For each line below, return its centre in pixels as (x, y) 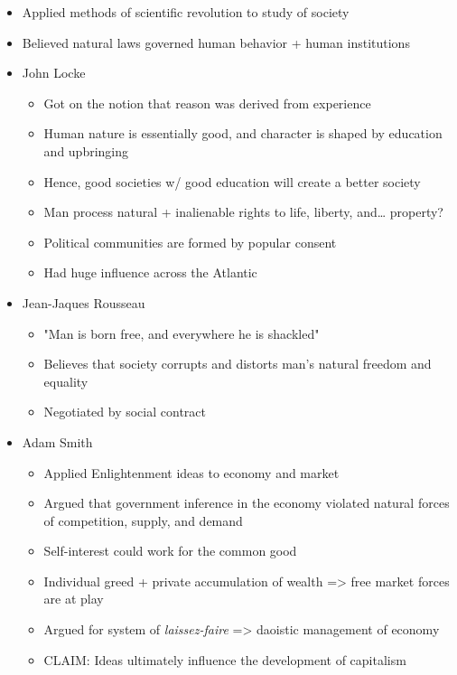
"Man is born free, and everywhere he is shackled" (182, 333)
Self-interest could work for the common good (170, 551)
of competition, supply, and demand (143, 520)
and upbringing (86, 150)
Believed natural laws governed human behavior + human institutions (216, 42)
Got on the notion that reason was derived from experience (207, 103)
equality (66, 381)
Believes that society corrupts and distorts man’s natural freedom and (238, 364)
